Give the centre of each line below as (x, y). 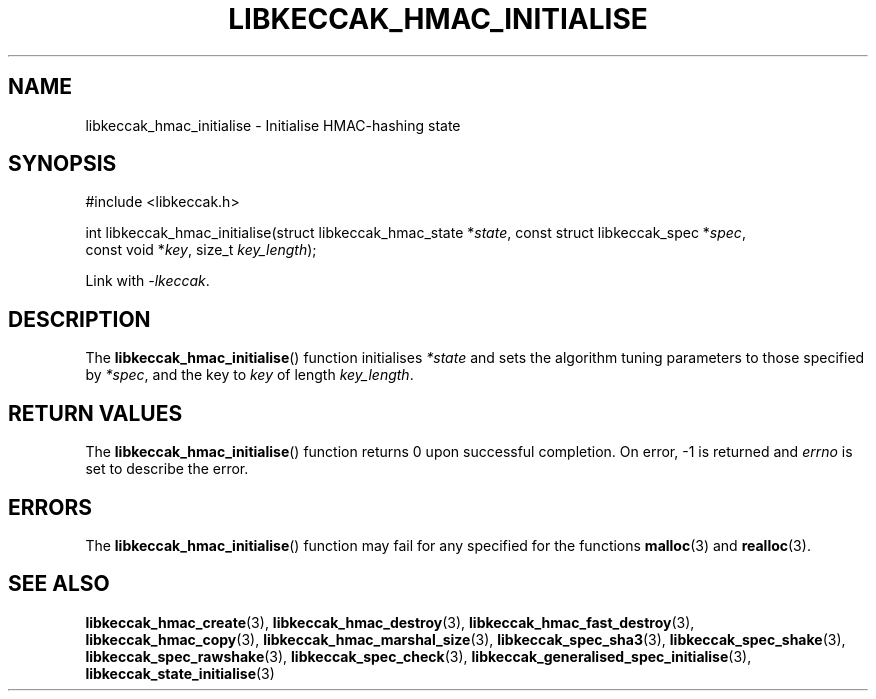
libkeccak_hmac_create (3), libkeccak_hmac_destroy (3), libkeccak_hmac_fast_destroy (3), (390, 622)
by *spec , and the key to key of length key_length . (249, 375)
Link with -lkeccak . (147, 281)
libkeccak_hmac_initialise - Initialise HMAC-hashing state (273, 125)
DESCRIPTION (79, 319)
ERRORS (50, 507)
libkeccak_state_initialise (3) (180, 673)
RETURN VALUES (95, 413)
